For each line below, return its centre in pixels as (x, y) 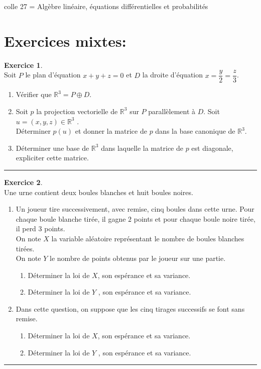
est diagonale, (212, 148)
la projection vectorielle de (77, 111)
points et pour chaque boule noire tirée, (194, 218)
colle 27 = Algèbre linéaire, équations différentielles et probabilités (106, 6)
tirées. (25, 248)
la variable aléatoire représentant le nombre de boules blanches (148, 238)
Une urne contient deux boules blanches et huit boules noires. (99, 192)
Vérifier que (34, 94)
